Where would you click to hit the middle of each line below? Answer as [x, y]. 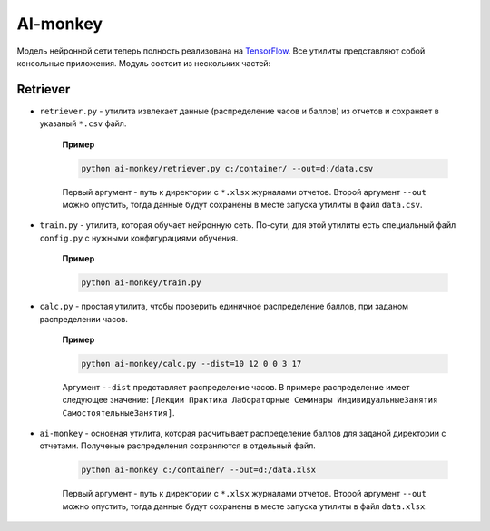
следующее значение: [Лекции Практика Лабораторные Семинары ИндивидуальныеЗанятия [250, 400]
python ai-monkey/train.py [141, 283]
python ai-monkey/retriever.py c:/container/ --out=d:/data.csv [227, 168]
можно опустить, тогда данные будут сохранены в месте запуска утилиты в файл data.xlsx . [245, 506]
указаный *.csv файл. [83, 123]
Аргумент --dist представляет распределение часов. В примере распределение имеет [236, 387]
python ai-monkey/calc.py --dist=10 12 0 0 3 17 [191, 364]
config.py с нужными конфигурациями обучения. [139, 238]
